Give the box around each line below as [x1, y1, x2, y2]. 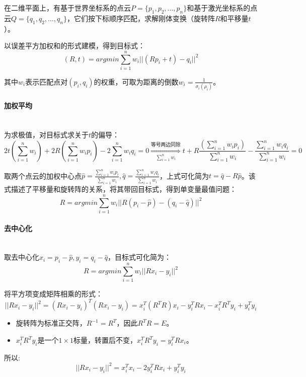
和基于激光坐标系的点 [187, 3, 258, 13]
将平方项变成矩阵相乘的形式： [4, 288, 103, 299]
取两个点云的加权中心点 [4, 170, 82, 181]
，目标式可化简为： [107, 252, 171, 262]
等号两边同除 [151, 142, 181, 147]
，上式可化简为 [160, 170, 209, 181]
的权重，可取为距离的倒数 [94, 76, 179, 87]
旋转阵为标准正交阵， [16, 318, 87, 328]
